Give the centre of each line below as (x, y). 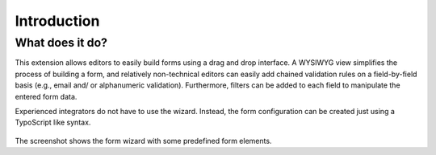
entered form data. (46, 96)
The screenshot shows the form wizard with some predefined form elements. (143, 141)
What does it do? (61, 43)
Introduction (57, 21)
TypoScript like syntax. (53, 122)
